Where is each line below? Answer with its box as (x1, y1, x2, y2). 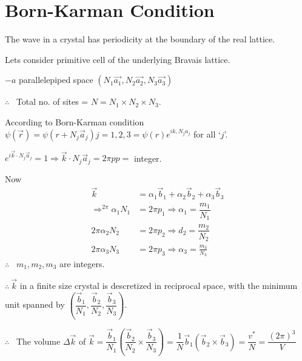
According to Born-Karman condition (5, 115, 144, 128)
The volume (16, 334, 61, 347)
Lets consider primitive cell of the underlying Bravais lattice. (5, 53, 230, 65)
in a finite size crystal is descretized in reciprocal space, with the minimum (19, 279, 298, 291)
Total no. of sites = (16, 95, 89, 108)
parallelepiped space (18, 73, 93, 86)
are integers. (59, 257, 105, 270)
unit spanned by (5, 298, 65, 311)
